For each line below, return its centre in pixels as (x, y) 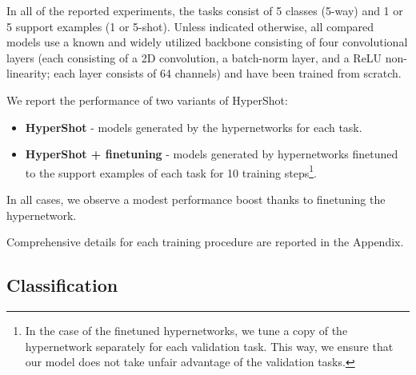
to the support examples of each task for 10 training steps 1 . (171, 171)
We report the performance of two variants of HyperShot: (147, 100)
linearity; (28, 73)
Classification (62, 285)
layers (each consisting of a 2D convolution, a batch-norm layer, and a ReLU (194, 57)
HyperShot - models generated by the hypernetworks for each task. (194, 127)
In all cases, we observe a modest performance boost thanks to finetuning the (196, 199)
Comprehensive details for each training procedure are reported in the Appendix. (205, 242)
